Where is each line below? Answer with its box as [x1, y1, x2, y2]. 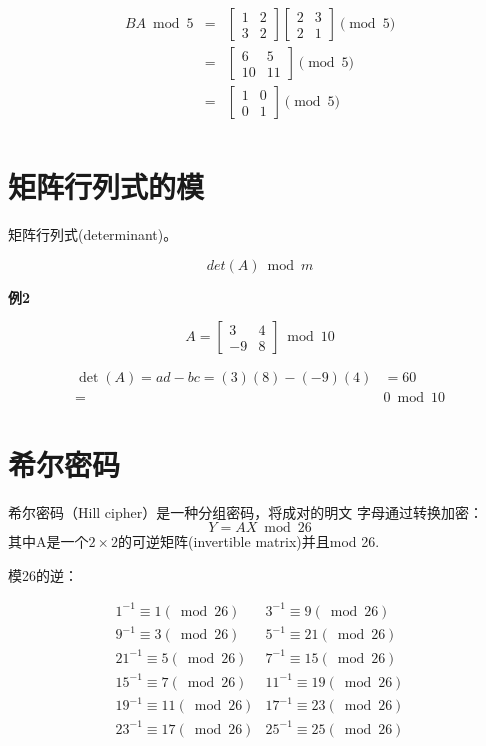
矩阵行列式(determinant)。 [8, 224, 178, 245]
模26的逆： [8, 564, 78, 585]
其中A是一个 [8, 531, 89, 552]
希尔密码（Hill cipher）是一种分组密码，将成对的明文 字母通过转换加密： [8, 501, 483, 522]
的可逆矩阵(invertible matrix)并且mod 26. [118, 531, 380, 552]
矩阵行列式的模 [8, 166, 205, 207]
